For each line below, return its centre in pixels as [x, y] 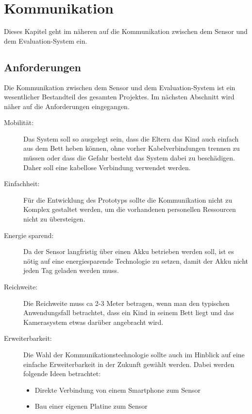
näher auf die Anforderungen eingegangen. [67, 106]
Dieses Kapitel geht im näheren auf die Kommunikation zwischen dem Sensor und [126, 31]
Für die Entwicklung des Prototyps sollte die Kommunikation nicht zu [128, 199]
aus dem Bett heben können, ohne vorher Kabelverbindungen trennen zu [132, 148]
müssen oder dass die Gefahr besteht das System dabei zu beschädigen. [129, 158]
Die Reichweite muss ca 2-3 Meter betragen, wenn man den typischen [126, 303]
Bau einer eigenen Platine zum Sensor [91, 406]
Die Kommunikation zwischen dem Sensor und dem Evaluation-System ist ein [120, 87]
